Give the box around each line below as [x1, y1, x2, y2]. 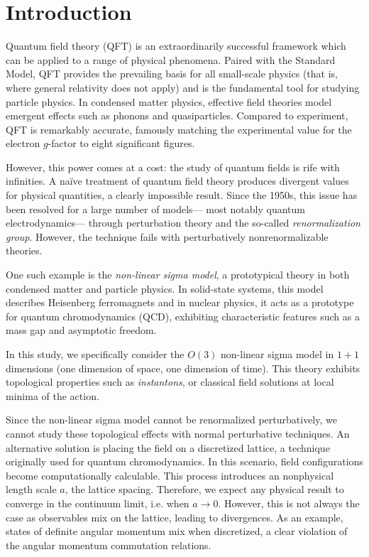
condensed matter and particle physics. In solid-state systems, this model [6, 281, 324, 296]
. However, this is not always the [218, 495, 360, 510]
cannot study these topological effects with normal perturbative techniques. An [6, 426, 350, 440]
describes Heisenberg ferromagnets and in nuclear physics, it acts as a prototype [6, 295, 354, 310]
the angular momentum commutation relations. [6, 537, 211, 552]
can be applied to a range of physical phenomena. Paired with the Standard [6, 52, 336, 67]
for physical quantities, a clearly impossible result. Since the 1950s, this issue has [6, 188, 358, 202]
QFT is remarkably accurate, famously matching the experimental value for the [6, 121, 352, 136]
